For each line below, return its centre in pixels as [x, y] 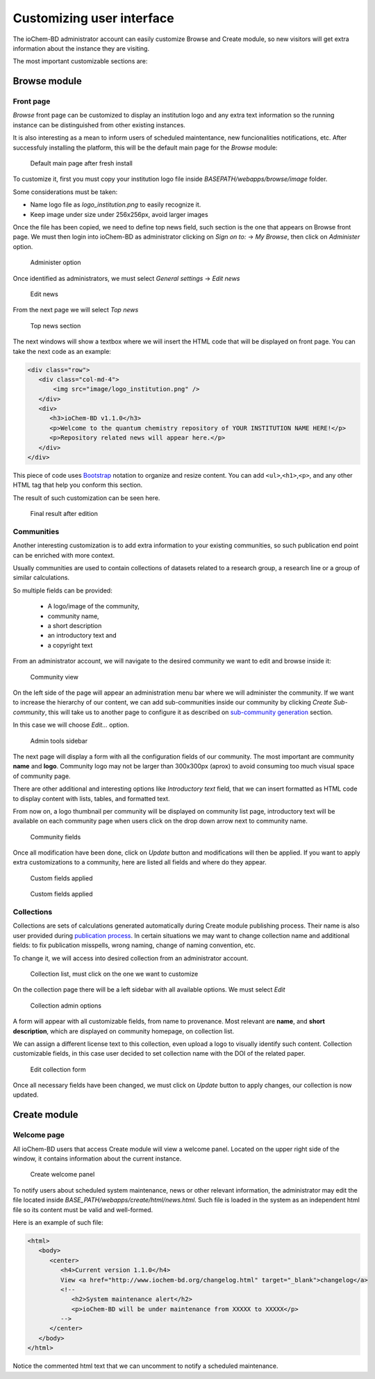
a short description [75, 626]
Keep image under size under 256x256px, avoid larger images [119, 214]
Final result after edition [64, 514]
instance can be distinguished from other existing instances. [99, 124]
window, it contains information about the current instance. [97, 1159]
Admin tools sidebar [59, 741]
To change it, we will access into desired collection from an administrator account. [131, 958]
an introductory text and [82, 636]
